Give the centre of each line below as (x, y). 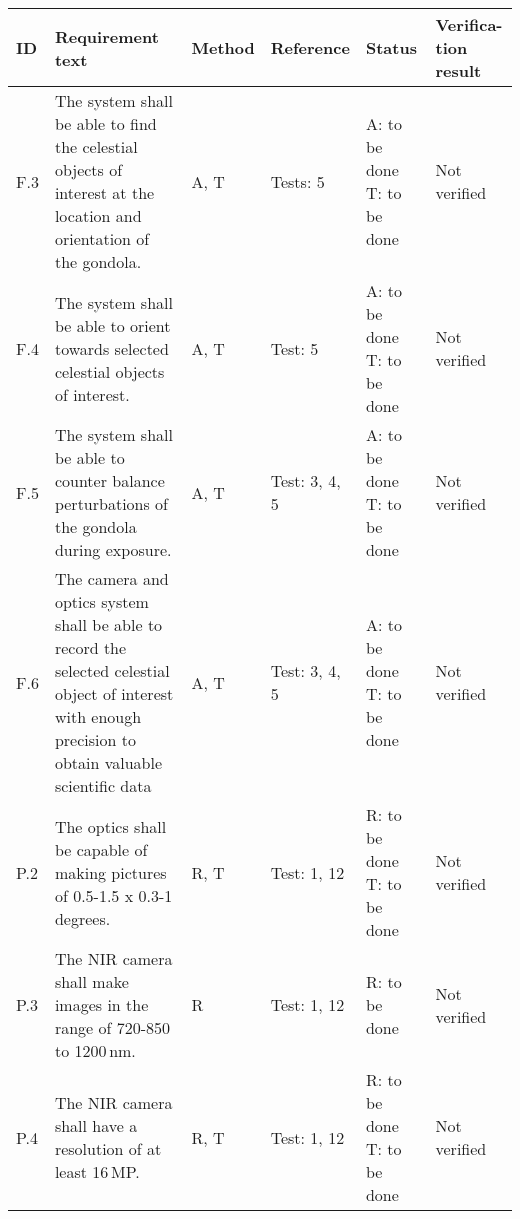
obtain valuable (108, 762)
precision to (95, 739)
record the (90, 647)
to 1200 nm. (95, 1050)
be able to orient (112, 325)
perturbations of (111, 503)
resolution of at (108, 1148)
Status (391, 47)
